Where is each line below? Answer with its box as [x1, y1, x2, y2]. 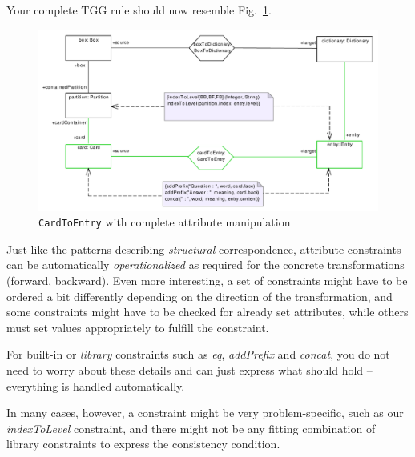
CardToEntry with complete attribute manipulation [38, 214, 291, 231]
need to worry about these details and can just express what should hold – [6, 361, 373, 378]
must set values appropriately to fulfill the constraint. [6, 319, 269, 335]
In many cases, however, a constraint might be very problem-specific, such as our [6, 404, 404, 421]
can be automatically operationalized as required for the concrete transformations [6, 256, 405, 273]
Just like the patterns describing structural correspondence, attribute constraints [6, 240, 401, 257]
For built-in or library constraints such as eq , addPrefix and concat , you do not [6, 346, 390, 363]
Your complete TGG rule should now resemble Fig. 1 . [6, 2, 272, 18]
